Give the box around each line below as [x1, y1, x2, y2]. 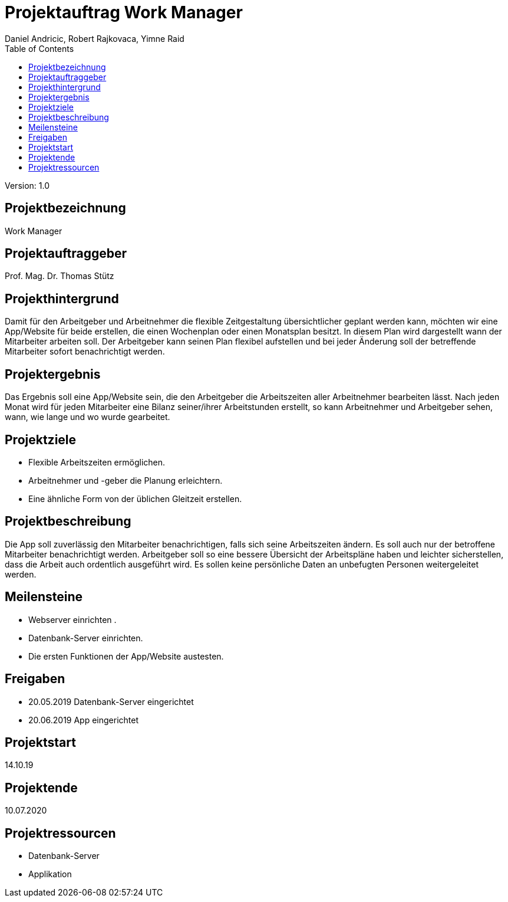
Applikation [28, 869, 72, 880]
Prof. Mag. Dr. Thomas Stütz [5, 271, 114, 281]
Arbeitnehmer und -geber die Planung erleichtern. [28, 475, 223, 486]
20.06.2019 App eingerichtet [28, 714, 139, 725]
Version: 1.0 [5, 180, 50, 191]
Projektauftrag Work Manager [5, 2, 243, 22]
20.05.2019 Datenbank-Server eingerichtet [28, 696, 194, 707]
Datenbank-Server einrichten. [28, 632, 143, 643]
